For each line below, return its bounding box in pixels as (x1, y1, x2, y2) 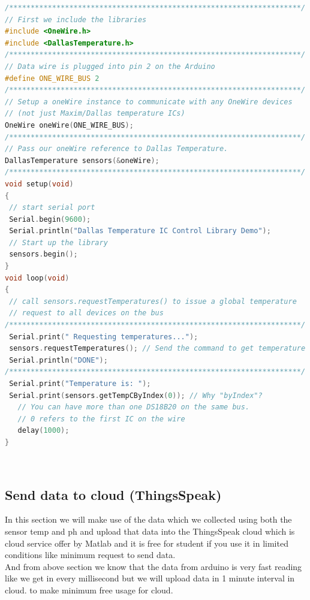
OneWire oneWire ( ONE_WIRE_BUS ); (5, 120, 134, 129)
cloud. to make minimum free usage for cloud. (5, 583, 173, 596)
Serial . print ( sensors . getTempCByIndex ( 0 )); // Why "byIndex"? (9, 391, 263, 400)
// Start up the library (9, 238, 108, 247)
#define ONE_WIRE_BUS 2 (5, 74, 100, 83)
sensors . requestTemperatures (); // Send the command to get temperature (9, 344, 306, 353)
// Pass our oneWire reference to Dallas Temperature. (5, 144, 228, 153)
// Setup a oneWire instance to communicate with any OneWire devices (5, 97, 293, 106)
